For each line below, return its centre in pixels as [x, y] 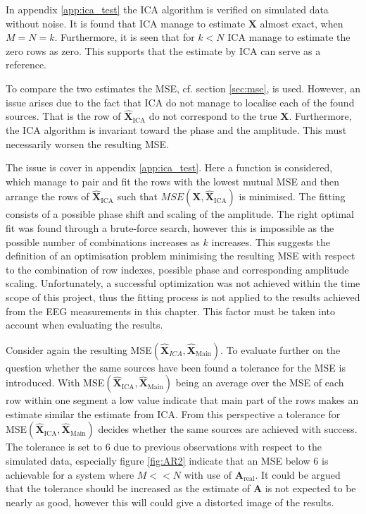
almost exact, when [302, 23]
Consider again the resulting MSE [79, 349]
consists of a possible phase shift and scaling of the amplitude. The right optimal [180, 214]
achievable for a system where [70, 474]
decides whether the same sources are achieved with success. [228, 429]
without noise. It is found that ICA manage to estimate [126, 23]
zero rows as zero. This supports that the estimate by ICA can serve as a [163, 50]
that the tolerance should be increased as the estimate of [128, 488]
